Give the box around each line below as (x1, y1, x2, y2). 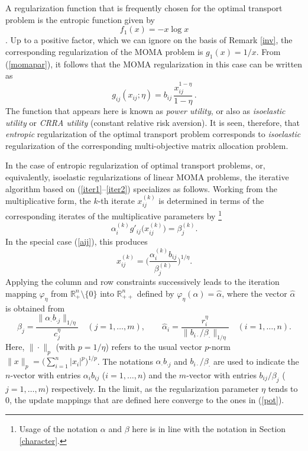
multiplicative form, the (5, 194, 91, 206)
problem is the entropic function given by (5, 13, 155, 25)
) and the (142, 368, 177, 381)
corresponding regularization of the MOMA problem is (5, 45, 203, 57)
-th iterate (98, 194, 135, 206)
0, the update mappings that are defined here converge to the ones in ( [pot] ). (5, 394, 284, 406)
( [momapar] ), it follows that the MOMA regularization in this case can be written (5, 57, 303, 70)
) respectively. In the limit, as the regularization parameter (45, 382, 259, 394)
